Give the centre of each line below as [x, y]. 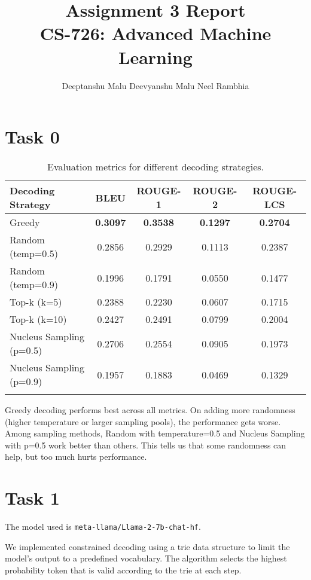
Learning [155, 57]
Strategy [30, 204]
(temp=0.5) [34, 254]
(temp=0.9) [34, 285]
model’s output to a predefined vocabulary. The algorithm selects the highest [146, 558]
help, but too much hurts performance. [76, 457]
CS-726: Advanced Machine [155, 33]
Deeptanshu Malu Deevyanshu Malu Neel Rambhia [155, 85]
